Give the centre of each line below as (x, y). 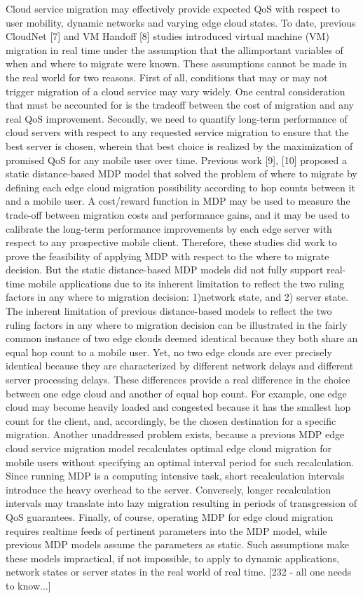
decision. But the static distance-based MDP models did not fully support (165, 270)
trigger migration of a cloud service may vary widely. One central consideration (176, 91)
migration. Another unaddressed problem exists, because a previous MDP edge (175, 434)
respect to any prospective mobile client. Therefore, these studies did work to (171, 242)
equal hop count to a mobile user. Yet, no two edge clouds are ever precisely (169, 352)
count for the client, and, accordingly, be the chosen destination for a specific (171, 420)
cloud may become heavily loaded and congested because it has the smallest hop (178, 407)
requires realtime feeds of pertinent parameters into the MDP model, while (166, 530)
